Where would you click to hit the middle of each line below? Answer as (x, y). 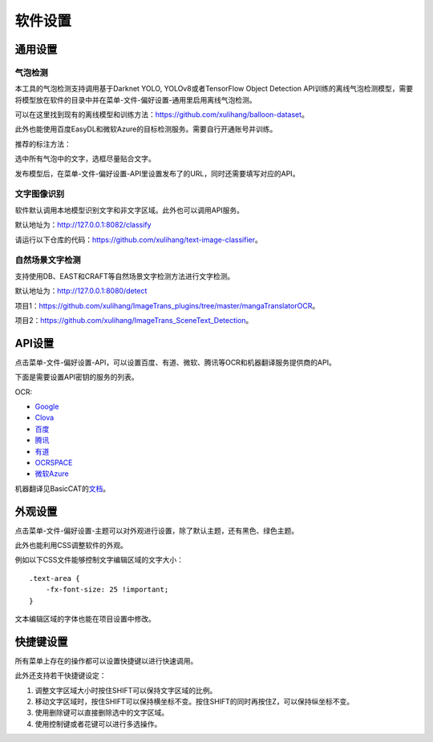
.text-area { (55, 578)
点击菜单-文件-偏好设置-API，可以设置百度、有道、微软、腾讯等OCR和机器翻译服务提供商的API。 (175, 362)
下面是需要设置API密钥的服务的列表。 (77, 377)
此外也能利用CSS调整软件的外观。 (71, 545)
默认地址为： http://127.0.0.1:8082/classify (83, 225)
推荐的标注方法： (43, 143)
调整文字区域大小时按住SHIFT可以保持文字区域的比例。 (126, 690)
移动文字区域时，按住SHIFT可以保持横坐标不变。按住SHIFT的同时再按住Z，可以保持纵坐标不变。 (194, 702)
